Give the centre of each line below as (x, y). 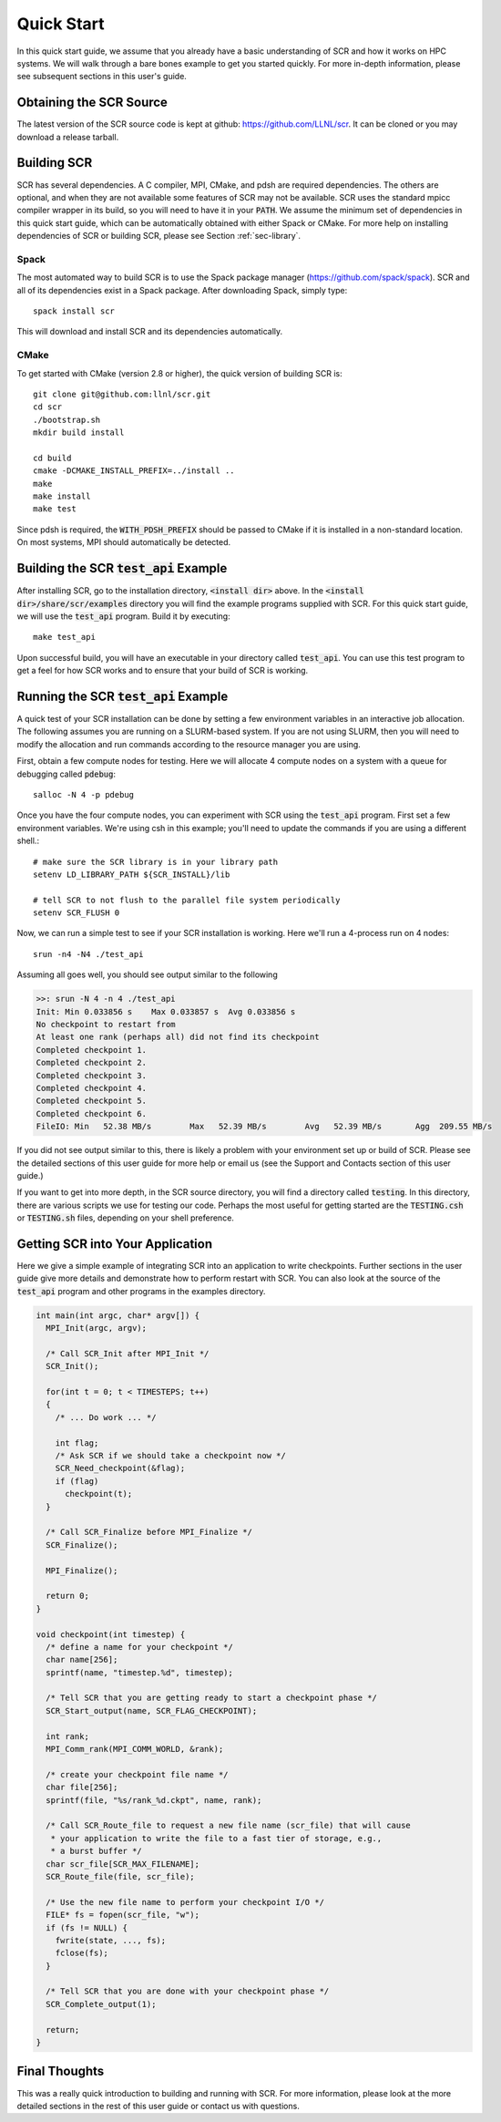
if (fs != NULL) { (87, 1927)
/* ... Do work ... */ (106, 1417)
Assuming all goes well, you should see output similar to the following (147, 974)
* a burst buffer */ (97, 1851)
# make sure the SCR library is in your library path (155, 862)
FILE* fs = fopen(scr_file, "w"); (123, 1915)
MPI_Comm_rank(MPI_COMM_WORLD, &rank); (135, 1749)
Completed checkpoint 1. (92, 1050)
